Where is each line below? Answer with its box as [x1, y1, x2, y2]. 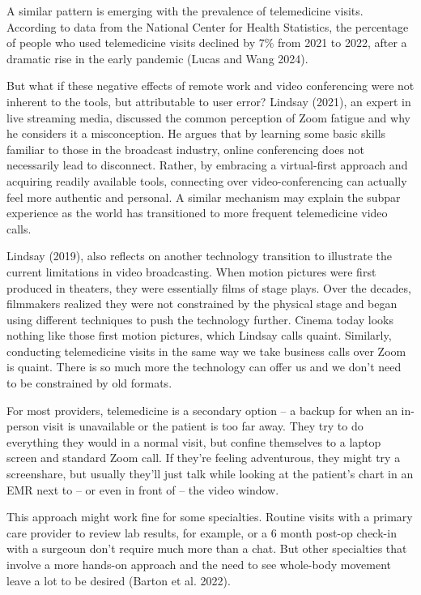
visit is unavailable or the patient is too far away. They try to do [42, 417, 364, 434]
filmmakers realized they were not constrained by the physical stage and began [6, 295, 398, 312]
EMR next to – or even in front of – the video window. [6, 481, 279, 498]
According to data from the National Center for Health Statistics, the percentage [6, 18, 409, 35]
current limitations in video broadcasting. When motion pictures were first [6, 263, 376, 280]
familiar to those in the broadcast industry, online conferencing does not [6, 140, 364, 157]
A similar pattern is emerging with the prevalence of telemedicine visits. [6, 2, 364, 19]
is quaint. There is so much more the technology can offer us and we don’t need [6, 358, 402, 375]
